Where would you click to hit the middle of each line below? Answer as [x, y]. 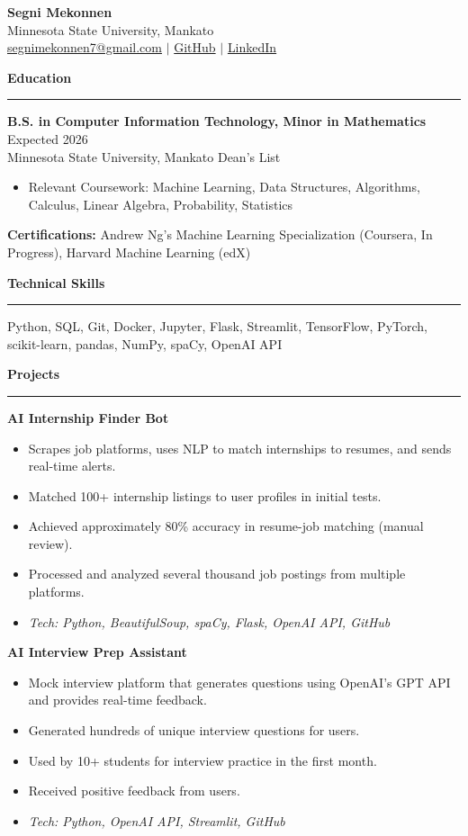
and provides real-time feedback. [117, 700]
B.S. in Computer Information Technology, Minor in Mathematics [217, 121]
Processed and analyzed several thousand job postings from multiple [217, 574]
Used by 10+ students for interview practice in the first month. [202, 760]
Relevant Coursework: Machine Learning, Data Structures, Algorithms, [224, 187]
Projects [34, 374]
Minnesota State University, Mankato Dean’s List [144, 156]
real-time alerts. [72, 466]
